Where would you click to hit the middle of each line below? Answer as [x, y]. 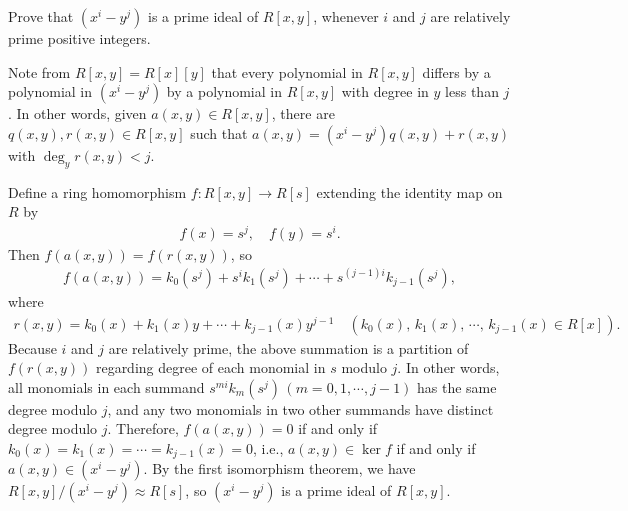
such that [219, 132]
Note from [39, 71]
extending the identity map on [409, 191]
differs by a [456, 71]
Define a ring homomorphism [97, 191]
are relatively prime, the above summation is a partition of [288, 347]
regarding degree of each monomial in [210, 367]
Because [32, 347]
